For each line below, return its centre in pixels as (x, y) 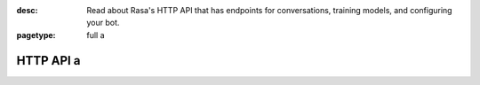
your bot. (103, 23)
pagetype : (36, 35)
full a (96, 35)
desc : (27, 10)
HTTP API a (48, 61)
